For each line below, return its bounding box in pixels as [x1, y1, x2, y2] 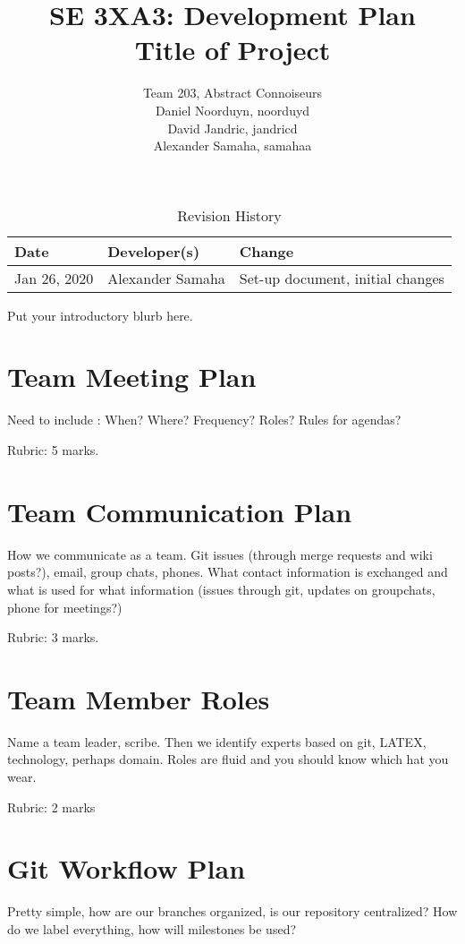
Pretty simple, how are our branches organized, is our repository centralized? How [7, 902, 458, 921]
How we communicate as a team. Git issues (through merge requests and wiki [7, 545, 433, 563]
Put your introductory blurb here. [7, 305, 193, 324]
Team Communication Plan [7, 493, 352, 529]
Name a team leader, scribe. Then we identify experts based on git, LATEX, [7, 732, 427, 751]
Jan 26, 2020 [14, 267, 94, 288]
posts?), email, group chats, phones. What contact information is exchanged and [7, 562, 448, 581]
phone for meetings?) [7, 597, 123, 616]
